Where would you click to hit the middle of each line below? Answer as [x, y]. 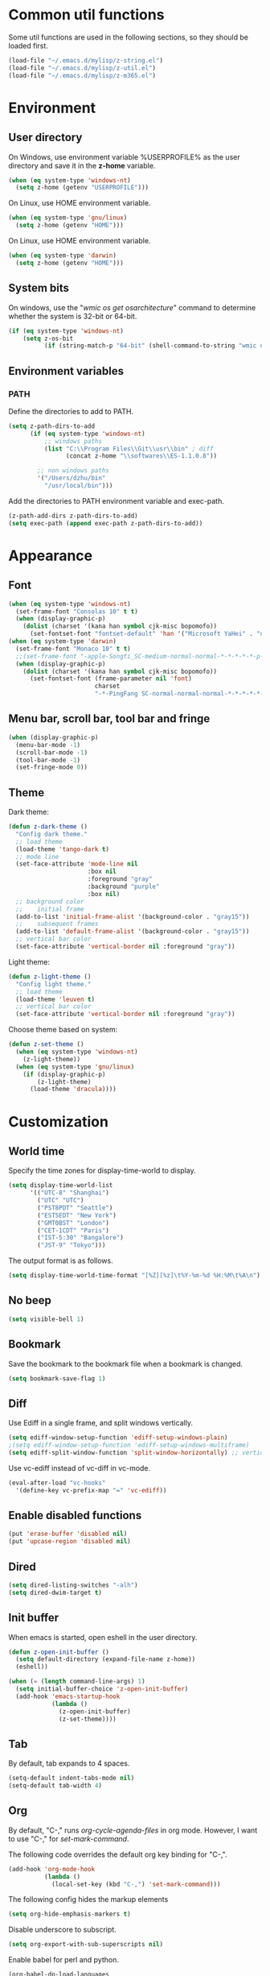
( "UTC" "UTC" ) [61, 1201]
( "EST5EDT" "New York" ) [77, 1215]
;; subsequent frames [57, 924]
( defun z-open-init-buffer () [59, 1652]
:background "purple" [123, 887]
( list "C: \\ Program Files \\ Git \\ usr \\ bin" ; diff [129, 449]
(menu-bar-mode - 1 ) [48, 745]
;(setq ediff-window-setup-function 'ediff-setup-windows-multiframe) [129, 1445]
